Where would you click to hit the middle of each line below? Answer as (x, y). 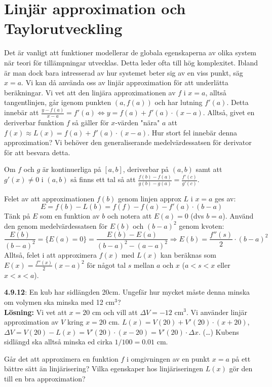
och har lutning (179, 102)
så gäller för (90, 122)
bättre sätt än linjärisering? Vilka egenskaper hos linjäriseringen (104, 368)
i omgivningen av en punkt (168, 358)
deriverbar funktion (34, 122)
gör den (241, 368)
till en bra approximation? (45, 379)
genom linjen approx (150, 198)
